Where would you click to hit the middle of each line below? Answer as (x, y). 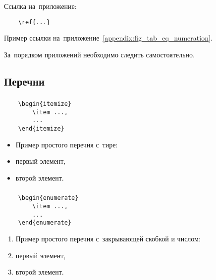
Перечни (25, 81)
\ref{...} (34, 22)
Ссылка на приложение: (40, 6)
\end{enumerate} (45, 223)
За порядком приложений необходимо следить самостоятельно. (99, 54)
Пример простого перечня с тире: (67, 144)
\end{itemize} (41, 129)
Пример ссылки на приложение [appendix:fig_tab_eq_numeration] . (108, 38)
